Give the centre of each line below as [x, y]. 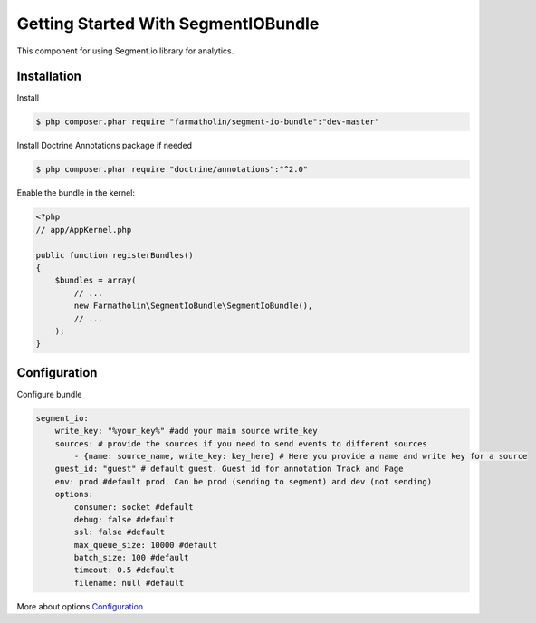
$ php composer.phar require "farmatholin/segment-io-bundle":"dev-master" [208, 122]
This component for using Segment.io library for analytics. [125, 51]
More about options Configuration [80, 606]
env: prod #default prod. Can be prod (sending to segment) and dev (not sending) [244, 481]
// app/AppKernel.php [84, 230]
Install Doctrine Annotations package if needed [105, 146]
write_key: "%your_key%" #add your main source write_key [186, 431]
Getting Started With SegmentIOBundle [168, 24]
